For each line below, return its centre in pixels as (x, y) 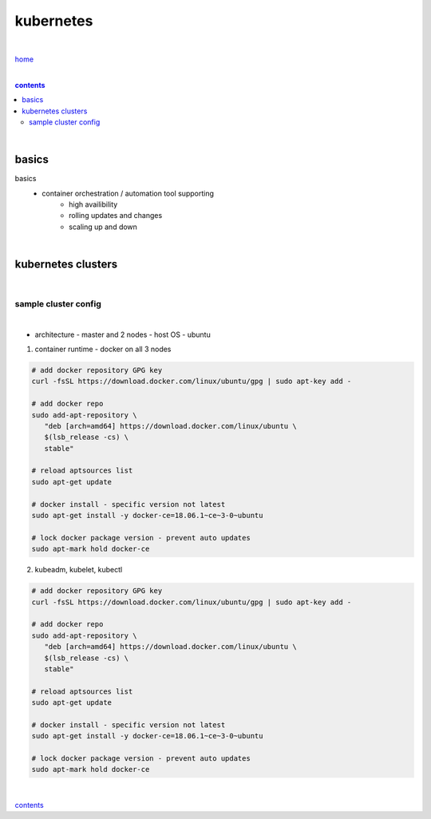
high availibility (93, 204)
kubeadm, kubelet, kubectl (79, 570)
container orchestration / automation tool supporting (128, 193)
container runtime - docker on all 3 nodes (103, 349)
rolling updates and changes (116, 216)
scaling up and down (103, 227)
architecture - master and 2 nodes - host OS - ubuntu (123, 334)
